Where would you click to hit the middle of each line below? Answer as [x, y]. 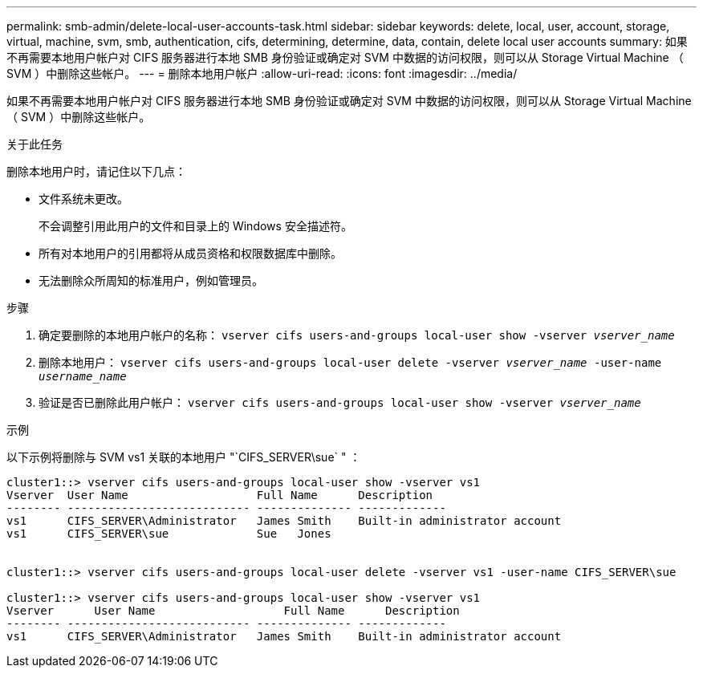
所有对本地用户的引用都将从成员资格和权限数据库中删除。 [190, 253]
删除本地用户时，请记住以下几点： [96, 171]
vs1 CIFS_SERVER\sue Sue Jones [169, 534]
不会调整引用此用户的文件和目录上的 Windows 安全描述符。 [195, 226]
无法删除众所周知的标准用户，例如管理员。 [151, 280]
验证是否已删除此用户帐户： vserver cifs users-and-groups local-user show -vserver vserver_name [340, 402]
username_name [83, 376]
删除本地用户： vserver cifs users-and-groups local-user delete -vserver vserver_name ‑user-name [350, 362]
